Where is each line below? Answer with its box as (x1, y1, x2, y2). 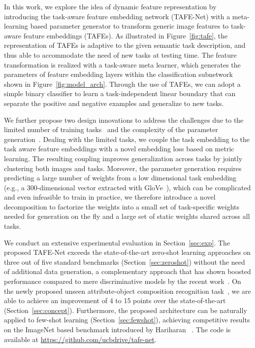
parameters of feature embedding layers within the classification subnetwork (4, 69, 233, 79)
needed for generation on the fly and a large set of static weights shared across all (4, 211, 250, 221)
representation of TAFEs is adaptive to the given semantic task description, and (4, 40, 246, 50)
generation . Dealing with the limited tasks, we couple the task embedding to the (4, 134, 250, 144)
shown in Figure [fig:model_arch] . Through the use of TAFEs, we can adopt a (4, 78, 241, 89)
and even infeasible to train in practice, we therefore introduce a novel (4, 192, 216, 202)
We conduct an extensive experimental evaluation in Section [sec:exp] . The (4, 237, 230, 247)
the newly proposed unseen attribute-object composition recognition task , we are (4, 285, 251, 296)
